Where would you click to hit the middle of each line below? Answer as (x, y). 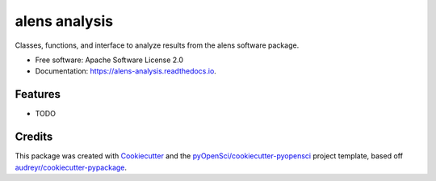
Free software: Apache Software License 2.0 (109, 60)
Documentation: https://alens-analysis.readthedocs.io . (126, 71)
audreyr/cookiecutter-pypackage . (71, 167)
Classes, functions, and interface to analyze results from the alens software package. (157, 45)
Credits (34, 137)
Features (38, 94)
